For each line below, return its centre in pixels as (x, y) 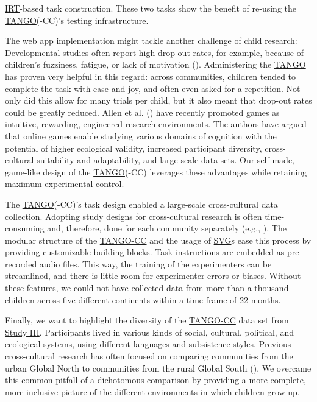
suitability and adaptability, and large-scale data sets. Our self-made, (166, 160)
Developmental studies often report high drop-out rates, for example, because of (154, 52)
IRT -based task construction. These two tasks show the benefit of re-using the (151, 8)
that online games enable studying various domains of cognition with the (141, 136)
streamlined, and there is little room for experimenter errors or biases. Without (153, 276)
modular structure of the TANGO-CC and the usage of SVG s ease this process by (158, 240)
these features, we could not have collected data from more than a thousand (147, 288)
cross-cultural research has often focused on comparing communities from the (149, 356)
